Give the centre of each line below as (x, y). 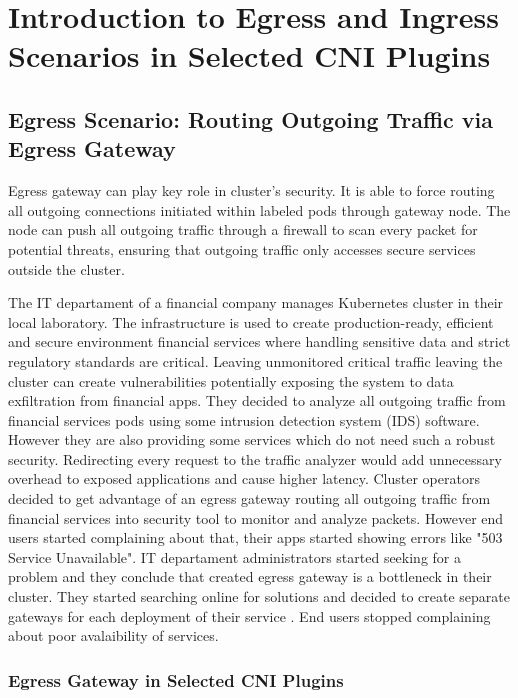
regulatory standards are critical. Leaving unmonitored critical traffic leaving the (255, 360)
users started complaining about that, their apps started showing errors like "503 (255, 537)
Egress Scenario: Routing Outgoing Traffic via (251, 118)
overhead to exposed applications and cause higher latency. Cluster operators (244, 478)
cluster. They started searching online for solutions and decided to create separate (259, 596)
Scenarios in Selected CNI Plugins (249, 55)
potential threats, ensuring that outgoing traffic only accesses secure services (242, 248)
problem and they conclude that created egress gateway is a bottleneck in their (250, 576)
